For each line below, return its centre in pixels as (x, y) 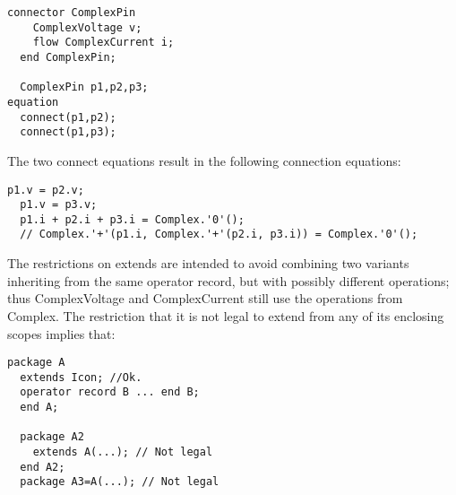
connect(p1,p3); (68, 132)
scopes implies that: (61, 333)
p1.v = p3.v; (59, 205)
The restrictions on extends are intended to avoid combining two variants (208, 263)
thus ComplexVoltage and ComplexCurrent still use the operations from (205, 298)
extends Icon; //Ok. (81, 377)
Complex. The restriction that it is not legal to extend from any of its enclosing (226, 315)
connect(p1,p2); (68, 117)
